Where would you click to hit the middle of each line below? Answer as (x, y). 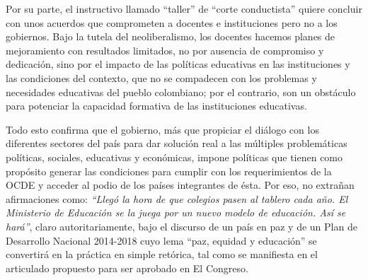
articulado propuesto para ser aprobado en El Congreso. (127, 268)
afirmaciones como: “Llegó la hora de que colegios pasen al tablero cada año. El (177, 198)
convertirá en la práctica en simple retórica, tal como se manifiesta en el (162, 254)
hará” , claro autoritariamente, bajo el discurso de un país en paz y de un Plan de (182, 226)
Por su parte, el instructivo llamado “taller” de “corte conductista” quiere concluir (184, 8)
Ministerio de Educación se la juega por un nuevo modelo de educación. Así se (176, 212)
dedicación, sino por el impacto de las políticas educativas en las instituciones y (178, 64)
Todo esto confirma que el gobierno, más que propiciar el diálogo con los (162, 129)
